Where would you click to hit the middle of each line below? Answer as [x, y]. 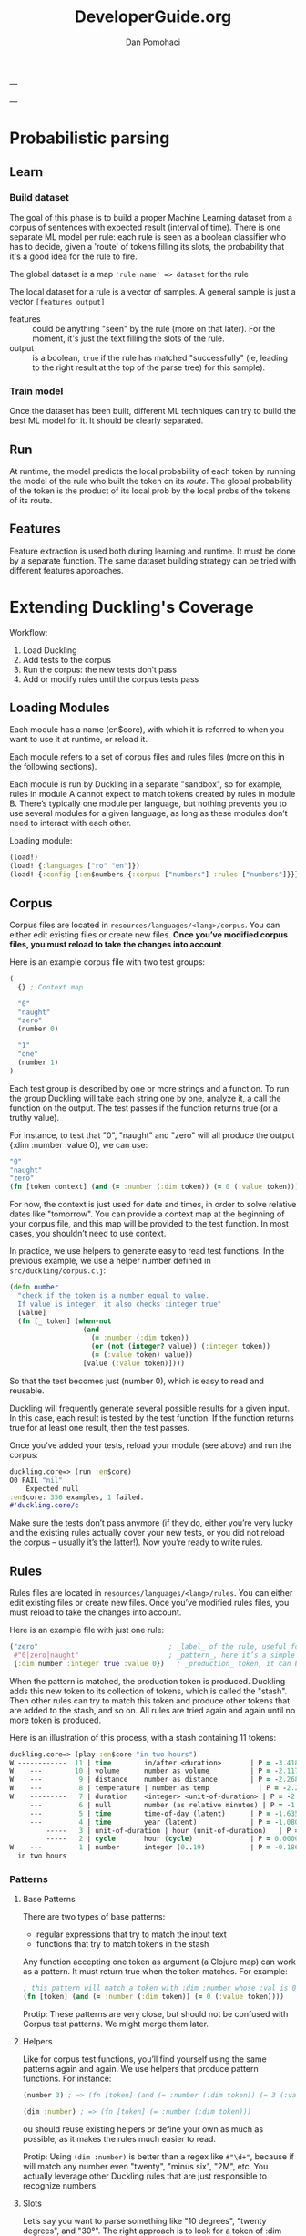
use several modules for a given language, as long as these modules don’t [148, 813]
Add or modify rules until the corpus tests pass [111, 679]
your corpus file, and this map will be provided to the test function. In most [149, 1224]
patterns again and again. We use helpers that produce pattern [140, 2069]
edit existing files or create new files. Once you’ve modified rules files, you [149, 1603]
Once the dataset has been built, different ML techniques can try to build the [153, 411]
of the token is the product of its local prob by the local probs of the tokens [150, 491]
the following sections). [53, 767]
